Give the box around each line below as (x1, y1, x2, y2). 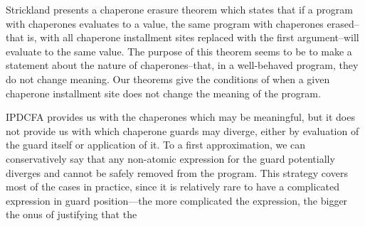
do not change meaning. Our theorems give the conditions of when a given (6, 71, 330, 86)
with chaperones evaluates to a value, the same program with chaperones (6, 16, 324, 31)
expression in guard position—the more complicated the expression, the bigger (6, 193, 348, 208)
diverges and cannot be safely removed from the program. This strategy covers (6, 165, 348, 180)
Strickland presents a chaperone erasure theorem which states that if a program (6, 2, 353, 16)
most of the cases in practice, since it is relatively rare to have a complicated (6, 179, 340, 194)
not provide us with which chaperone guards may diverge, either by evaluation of (6, 123, 359, 138)
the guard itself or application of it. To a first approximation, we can (6, 137, 306, 152)
